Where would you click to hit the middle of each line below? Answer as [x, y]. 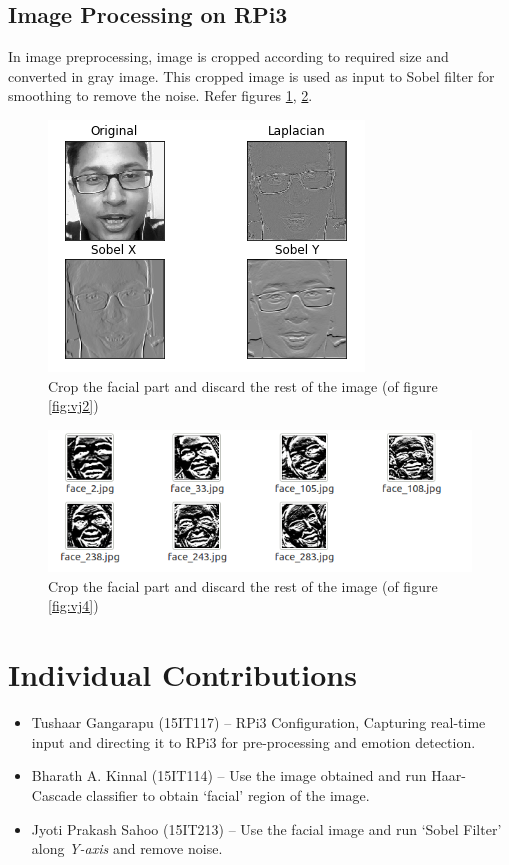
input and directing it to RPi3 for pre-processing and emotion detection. [253, 741]
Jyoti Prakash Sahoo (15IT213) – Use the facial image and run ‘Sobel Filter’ [266, 828]
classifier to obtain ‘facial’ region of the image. [228, 794]
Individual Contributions [182, 674]
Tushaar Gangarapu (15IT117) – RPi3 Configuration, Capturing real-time [258, 722]
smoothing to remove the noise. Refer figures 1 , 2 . [160, 95]
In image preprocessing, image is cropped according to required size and [228, 56]
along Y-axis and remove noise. [127, 848]
